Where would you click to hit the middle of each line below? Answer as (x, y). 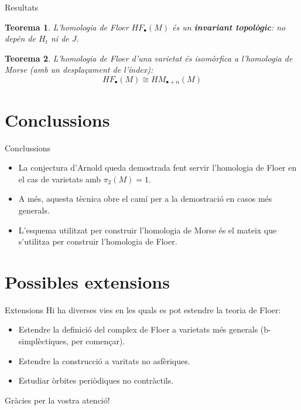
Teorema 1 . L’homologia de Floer (67, 27)
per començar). (98, 341)
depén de (20, 38)
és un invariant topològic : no (229, 27)
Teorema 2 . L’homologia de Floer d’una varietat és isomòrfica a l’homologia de (149, 58)
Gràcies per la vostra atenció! (57, 400)
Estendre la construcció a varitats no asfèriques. (104, 360)
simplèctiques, (44, 341)
